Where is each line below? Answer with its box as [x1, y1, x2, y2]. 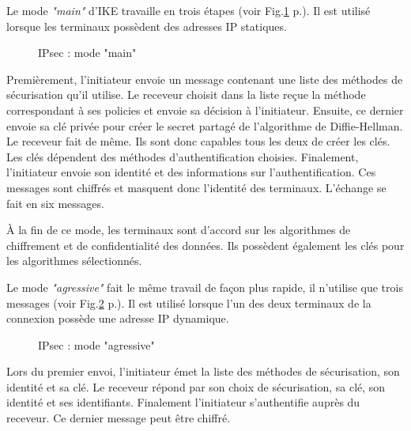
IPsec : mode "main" [38, 44, 137, 61]
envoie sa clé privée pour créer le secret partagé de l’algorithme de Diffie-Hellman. [6, 117, 403, 134]
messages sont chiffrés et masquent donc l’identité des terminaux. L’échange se [6, 179, 386, 195]
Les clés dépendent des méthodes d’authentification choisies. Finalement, [6, 148, 359, 164]
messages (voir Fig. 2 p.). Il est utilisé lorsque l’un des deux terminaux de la [6, 294, 371, 311]
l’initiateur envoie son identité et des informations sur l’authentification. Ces [6, 164, 376, 180]
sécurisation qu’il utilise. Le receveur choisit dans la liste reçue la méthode [6, 86, 366, 103]
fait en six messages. [6, 195, 104, 211]
